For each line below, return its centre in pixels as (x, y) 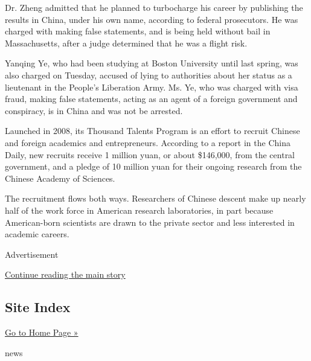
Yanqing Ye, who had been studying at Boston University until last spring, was (152, 63)
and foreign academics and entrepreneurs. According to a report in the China (148, 142)
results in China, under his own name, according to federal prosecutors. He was (152, 19)
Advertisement (32, 254)
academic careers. (37, 234)
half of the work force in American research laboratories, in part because (139, 210)
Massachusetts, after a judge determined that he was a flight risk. (126, 43)
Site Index (38, 307)
